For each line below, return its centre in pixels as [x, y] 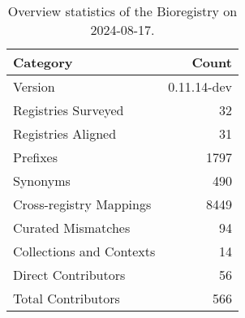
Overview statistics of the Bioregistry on [122, 11]
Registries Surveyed [69, 110]
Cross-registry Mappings [82, 204]
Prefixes [36, 157]
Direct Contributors [69, 275]
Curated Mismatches [72, 228]
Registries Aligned [65, 133]
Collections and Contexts [84, 251]
